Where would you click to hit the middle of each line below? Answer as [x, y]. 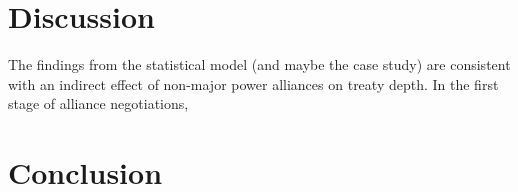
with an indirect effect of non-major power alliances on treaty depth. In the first [253, 83]
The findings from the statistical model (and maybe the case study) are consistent [259, 64]
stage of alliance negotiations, [98, 103]
